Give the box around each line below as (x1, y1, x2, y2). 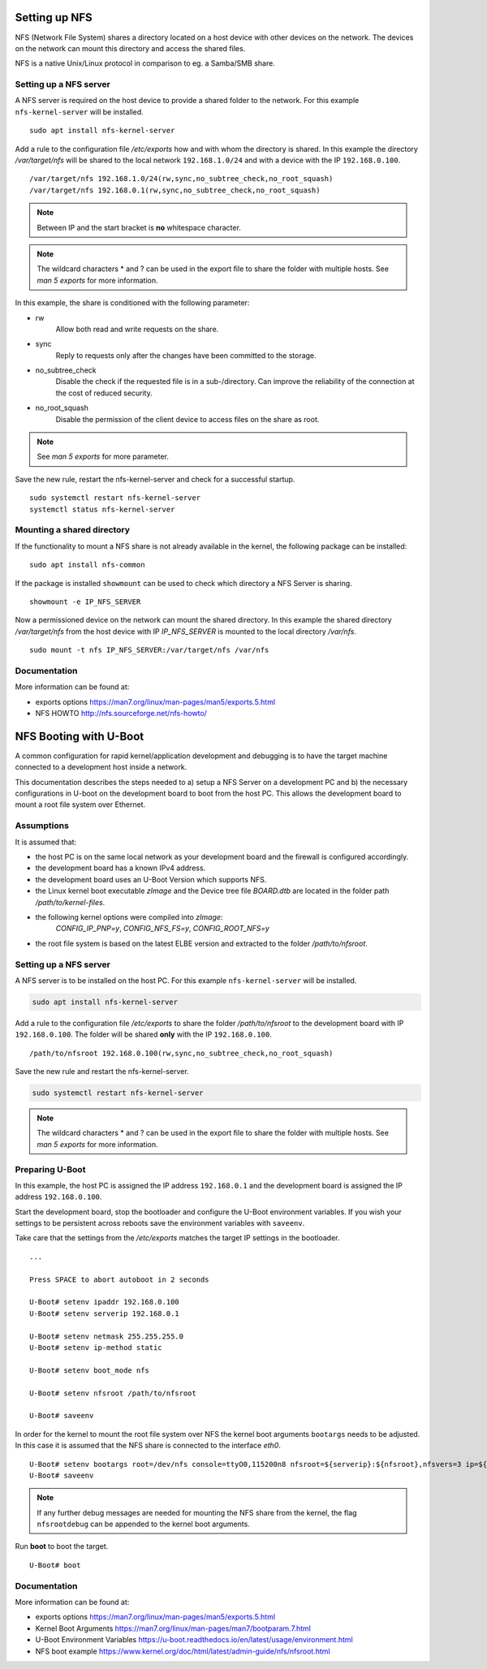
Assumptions (15, 820, 69, 831)
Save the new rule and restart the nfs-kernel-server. (15, 1067, 190, 1076)
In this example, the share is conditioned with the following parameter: (15, 298, 250, 308)
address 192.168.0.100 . (15, 1192, 102, 1201)
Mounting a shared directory (15, 524, 130, 536)
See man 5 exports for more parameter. (37, 451, 170, 462)
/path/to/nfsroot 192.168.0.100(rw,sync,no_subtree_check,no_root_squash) (29, 1048, 334, 1058)
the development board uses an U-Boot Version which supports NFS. (35, 874, 267, 884)
